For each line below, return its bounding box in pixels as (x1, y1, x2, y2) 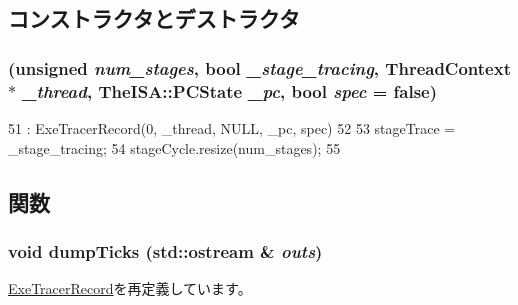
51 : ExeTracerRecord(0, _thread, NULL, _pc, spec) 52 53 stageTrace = (8, 117, 456, 138)
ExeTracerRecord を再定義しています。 (8, 278, 252, 299)
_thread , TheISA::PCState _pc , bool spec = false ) (22, 78, 438, 103)
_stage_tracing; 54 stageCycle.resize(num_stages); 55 (8, 137, 341, 158)
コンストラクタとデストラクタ (8, 3, 300, 34)
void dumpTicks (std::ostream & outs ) (8, 238, 323, 263)
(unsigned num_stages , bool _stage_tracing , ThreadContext (8, 55, 511, 80)
